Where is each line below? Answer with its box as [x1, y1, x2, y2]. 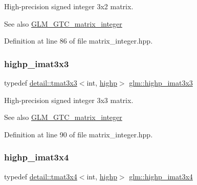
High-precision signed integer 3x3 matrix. [4, 94, 134, 105]
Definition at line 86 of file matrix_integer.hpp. [4, 35, 153, 46]
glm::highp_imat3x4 [129, 171, 193, 181]
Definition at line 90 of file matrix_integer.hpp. [4, 129, 153, 139]
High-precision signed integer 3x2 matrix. [4, 1, 134, 11]
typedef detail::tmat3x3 [4, 77, 77, 88]
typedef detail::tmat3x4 [4, 171, 77, 181]
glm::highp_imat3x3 [129, 77, 193, 88]
